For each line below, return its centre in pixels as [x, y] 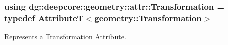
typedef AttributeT [44, 18]
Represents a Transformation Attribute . [65, 37]
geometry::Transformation [148, 18]
